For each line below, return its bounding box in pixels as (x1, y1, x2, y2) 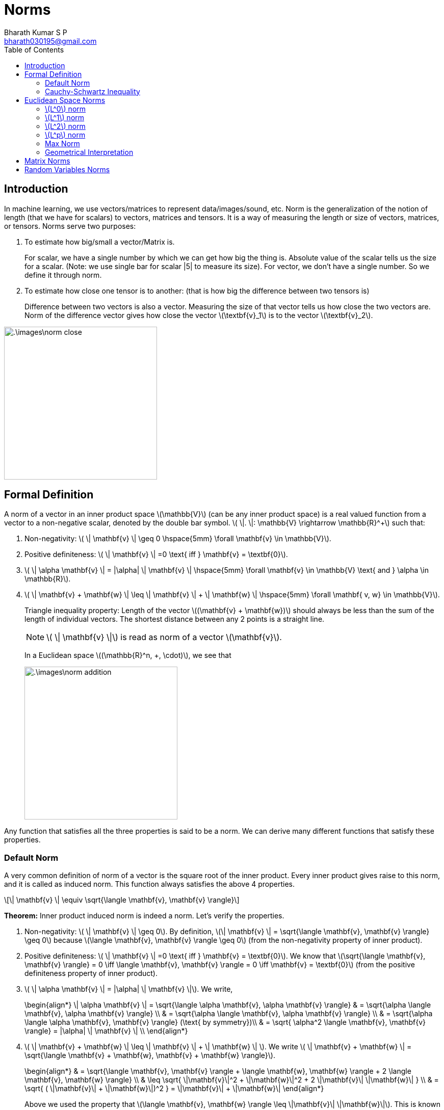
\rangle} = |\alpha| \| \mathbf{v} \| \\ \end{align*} (24, 1026, 188, 1036)
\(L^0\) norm (45, 104, 86, 113)
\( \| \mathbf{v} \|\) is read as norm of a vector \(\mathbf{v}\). (46, 632, 282, 643)
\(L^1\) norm (45, 113, 85, 122)
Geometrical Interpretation (45, 147, 134, 156)
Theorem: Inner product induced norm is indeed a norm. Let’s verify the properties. (4, 911, 284, 920)
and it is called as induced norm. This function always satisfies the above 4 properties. (4, 880, 295, 889)
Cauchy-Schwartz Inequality (45, 87, 140, 96)
